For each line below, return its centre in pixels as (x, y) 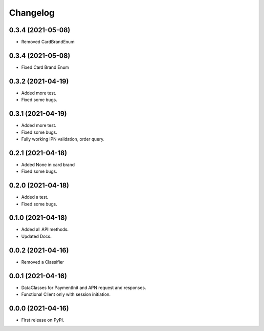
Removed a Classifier (43, 262)
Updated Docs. (36, 236)
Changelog (32, 13)
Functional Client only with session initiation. (66, 294)
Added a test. (35, 197)
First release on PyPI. (43, 320)
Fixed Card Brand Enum (45, 67)
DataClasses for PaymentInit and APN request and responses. (84, 288)
